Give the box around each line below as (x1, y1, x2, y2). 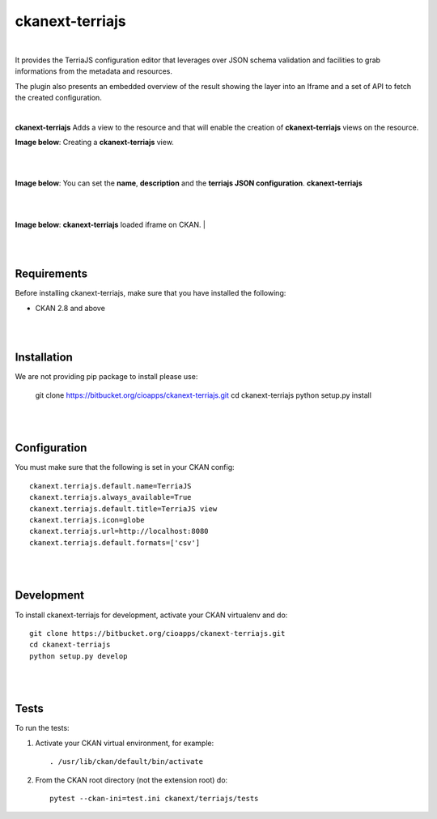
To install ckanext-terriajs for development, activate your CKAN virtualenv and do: (15, 610, 288, 620)
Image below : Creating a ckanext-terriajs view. (15, 138, 174, 147)
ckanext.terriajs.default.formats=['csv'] (29, 538, 201, 547)
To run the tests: (15, 723, 70, 733)
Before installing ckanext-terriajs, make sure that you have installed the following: (15, 288, 286, 298)
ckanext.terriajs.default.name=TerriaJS (29, 481, 192, 490)
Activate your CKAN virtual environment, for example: (35, 738, 214, 748)
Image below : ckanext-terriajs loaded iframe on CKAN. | (15, 220, 206, 229)
